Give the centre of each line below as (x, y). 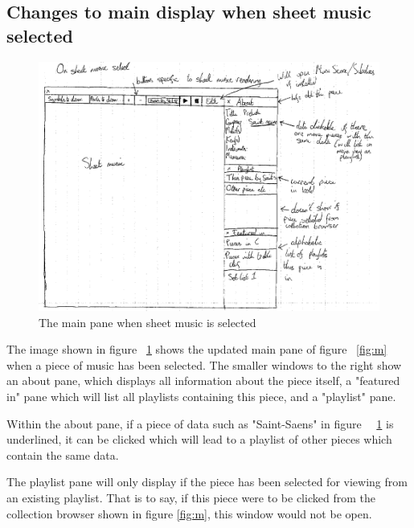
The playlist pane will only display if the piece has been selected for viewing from (207, 482)
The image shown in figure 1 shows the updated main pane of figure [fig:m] (197, 349)
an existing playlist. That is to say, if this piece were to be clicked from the (191, 498)
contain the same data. (63, 454)
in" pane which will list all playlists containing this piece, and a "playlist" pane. (201, 397)
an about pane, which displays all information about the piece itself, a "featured (203, 381)
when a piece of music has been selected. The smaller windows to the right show (204, 364)
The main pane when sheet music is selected (148, 322)
